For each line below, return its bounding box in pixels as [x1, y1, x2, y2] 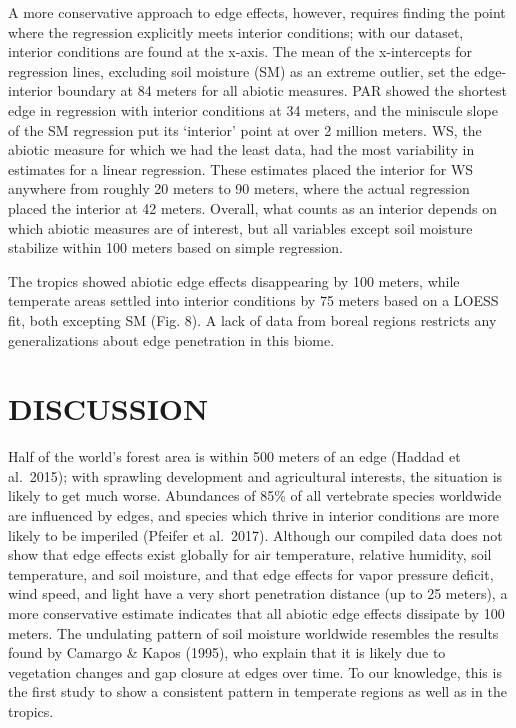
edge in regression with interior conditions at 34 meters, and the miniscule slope [8, 99, 498, 120]
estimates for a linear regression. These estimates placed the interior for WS [8, 158, 474, 179]
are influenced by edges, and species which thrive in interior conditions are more [8, 505, 499, 525]
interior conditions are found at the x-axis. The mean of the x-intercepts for [8, 41, 472, 62]
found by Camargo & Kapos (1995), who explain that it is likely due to [8, 642, 446, 663]
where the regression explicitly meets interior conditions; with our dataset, [8, 21, 464, 42]
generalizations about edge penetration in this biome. [8, 329, 335, 350]
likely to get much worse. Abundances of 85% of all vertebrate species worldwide [8, 485, 502, 506]
